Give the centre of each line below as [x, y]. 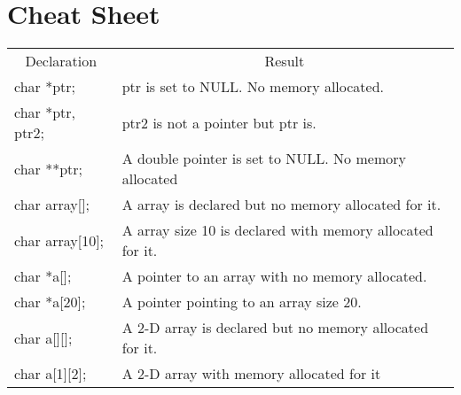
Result [285, 61]
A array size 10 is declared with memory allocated [277, 230]
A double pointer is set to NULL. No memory [264, 159]
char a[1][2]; [51, 374]
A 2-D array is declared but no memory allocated [275, 328]
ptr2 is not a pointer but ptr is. [219, 122]
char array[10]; [59, 240]
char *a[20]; [50, 302]
